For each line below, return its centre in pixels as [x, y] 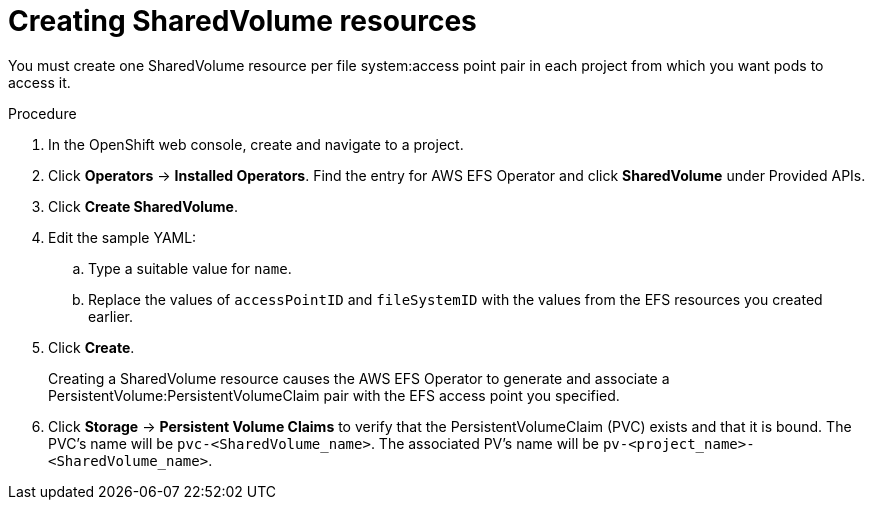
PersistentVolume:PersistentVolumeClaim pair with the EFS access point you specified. [334, 395]
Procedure [42, 113]
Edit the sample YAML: [122, 237]
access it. [39, 82]
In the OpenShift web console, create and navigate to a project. [256, 144]
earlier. [111, 316]
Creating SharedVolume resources [242, 21]
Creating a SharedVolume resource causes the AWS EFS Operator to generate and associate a [359, 378]
